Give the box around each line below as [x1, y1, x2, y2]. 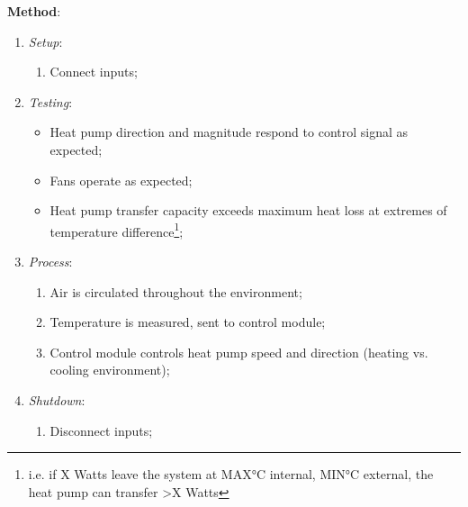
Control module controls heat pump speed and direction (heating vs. [49, 342, 428, 361]
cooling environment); [49, 360, 170, 379]
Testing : [28, 92, 73, 111]
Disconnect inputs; [49, 421, 153, 439]
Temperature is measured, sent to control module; [49, 312, 326, 331]
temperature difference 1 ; [49, 219, 184, 240]
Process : [28, 252, 73, 270]
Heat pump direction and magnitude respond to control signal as [49, 122, 409, 141]
